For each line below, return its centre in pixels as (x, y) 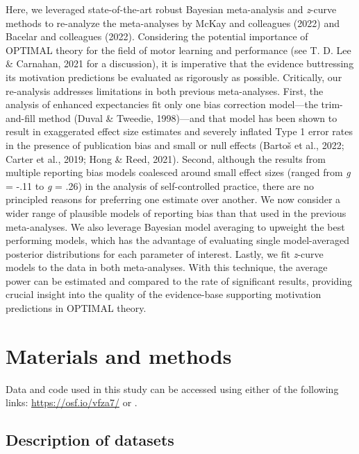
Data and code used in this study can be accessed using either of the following (172, 388)
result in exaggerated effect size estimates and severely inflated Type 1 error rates (179, 131)
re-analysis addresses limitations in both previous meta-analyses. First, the (165, 90)
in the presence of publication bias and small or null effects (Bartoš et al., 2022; (175, 145)
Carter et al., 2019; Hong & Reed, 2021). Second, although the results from (166, 158)
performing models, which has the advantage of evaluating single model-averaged (178, 240)
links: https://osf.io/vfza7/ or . (72, 402)
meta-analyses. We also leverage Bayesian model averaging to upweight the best (175, 226)
